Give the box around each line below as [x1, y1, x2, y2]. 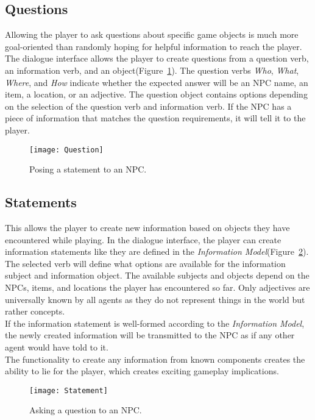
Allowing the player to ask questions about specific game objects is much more [5, 28, 299, 41]
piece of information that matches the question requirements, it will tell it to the [5, 112, 306, 124]
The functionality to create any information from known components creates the [5, 352, 305, 365]
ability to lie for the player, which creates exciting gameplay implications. [5, 365, 279, 377]
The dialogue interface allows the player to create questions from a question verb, [5, 52, 309, 65]
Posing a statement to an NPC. [29, 163, 147, 176]
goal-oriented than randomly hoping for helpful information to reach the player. [5, 40, 302, 52]
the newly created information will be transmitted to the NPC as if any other [5, 329, 295, 341]
